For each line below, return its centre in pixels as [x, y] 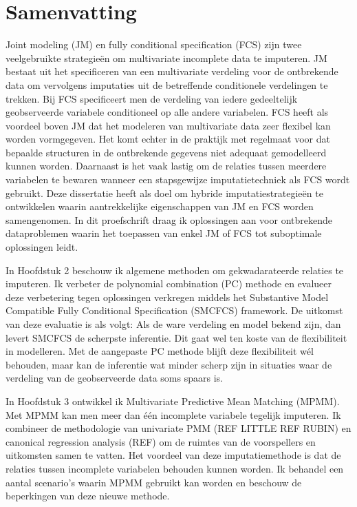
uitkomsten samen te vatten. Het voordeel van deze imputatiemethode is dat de [173, 455]
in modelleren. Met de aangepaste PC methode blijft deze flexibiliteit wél [160, 351]
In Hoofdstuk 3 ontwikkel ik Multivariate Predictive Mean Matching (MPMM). [173, 401]
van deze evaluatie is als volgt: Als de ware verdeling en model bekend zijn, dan [173, 324]
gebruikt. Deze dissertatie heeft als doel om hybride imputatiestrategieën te [164, 193]
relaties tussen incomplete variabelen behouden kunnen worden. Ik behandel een [175, 468]
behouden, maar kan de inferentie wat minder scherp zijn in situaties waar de [169, 364]
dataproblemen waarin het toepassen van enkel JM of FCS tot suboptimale [164, 233]
